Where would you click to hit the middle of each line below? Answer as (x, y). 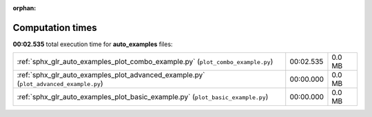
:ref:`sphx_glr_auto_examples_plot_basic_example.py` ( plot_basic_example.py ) (143, 97)
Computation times (55, 28)
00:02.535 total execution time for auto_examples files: (93, 44)
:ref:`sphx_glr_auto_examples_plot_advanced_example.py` (111, 75)
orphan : (24, 8)
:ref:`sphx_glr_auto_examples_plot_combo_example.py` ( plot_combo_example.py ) (145, 62)
